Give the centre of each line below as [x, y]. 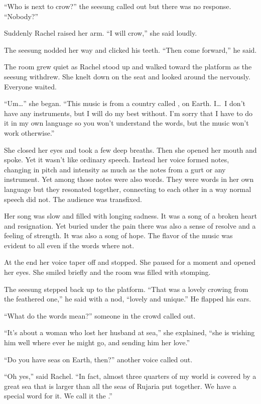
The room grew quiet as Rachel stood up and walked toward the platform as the [128, 67]
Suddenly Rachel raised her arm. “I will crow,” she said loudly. [101, 33]
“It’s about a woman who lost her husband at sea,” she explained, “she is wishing [129, 332]
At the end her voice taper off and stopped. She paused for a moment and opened [130, 262]
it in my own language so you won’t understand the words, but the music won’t [126, 123]
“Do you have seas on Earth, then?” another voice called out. [98, 359]
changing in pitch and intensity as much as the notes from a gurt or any [115, 169]
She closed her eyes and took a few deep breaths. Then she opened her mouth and [130, 149]
